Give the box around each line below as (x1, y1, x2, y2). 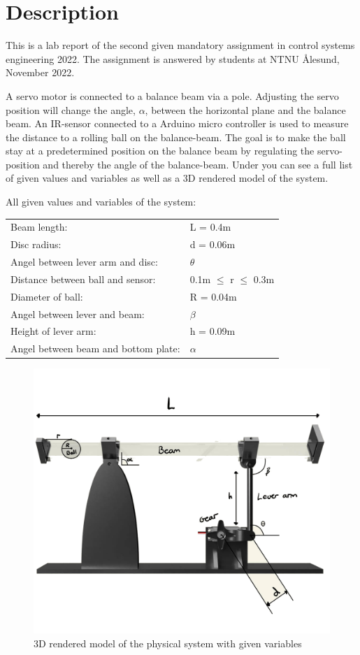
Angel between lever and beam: (10, 306, 145, 321)
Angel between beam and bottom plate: (10, 341, 180, 356)
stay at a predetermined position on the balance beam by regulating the (6, 143, 315, 158)
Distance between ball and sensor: (10, 271, 156, 286)
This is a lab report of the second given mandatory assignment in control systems (6, 38, 355, 52)
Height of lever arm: (10, 324, 96, 338)
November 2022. (6, 65, 75, 80)
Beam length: (10, 219, 68, 234)
